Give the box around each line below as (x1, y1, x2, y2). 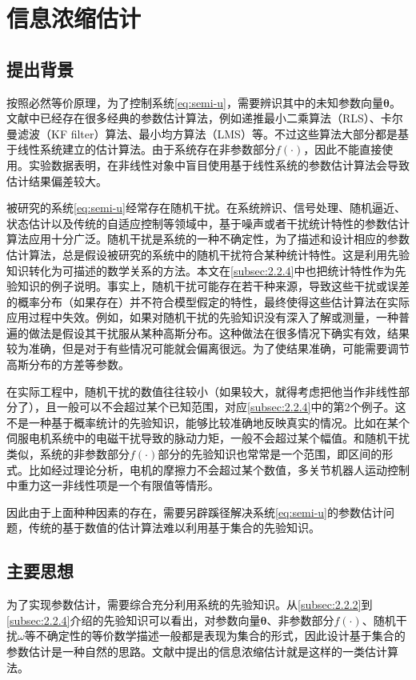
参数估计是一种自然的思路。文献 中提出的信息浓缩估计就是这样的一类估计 (6, 643, 387, 659)
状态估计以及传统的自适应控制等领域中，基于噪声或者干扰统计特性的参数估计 (6, 214, 410, 231)
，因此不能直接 (303, 141, 382, 158)
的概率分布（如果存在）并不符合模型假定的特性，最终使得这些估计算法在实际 (6, 293, 410, 310)
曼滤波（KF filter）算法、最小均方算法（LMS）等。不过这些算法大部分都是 (6, 125, 398, 142)
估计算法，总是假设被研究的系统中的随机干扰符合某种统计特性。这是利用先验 (6, 246, 410, 262)
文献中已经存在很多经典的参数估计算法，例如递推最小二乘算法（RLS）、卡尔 (6, 110, 403, 126)
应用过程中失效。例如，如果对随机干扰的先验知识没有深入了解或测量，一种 (6, 309, 398, 326)
